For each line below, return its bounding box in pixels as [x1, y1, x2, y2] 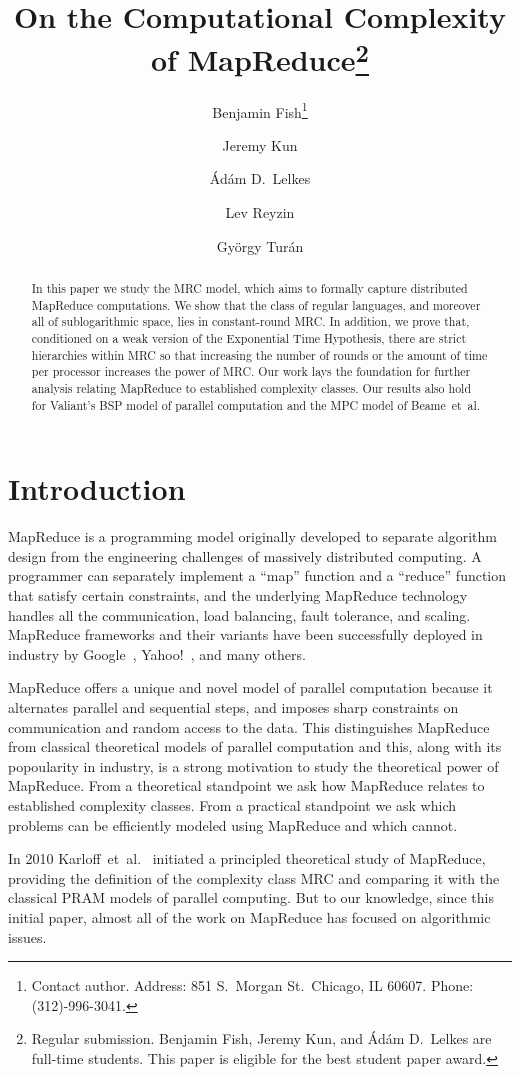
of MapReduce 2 [151, 35, 369, 80]
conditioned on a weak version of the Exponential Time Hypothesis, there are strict [31, 330, 467, 347]
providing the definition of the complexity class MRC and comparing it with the [8, 867, 500, 888]
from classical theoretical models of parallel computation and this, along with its [8, 736, 502, 757]
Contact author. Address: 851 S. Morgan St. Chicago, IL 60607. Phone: [31, 975, 474, 996]
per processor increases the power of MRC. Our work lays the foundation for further [31, 363, 471, 380]
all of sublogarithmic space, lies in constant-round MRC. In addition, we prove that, [31, 313, 470, 330]
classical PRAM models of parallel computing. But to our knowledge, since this [8, 887, 494, 908]
